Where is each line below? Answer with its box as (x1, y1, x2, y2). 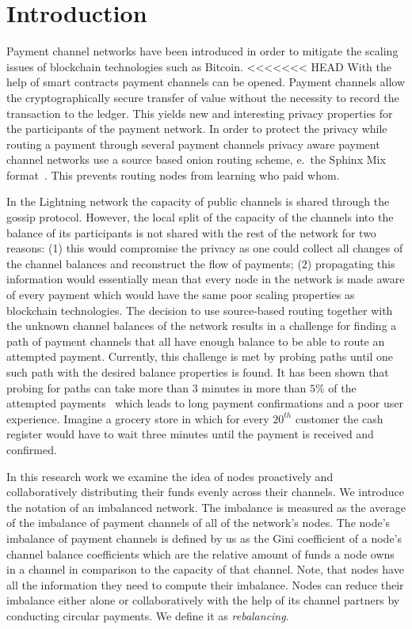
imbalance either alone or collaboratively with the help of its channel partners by (6, 592, 400, 608)
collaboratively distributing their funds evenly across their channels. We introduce (6, 483, 404, 500)
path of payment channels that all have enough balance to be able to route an (6, 332, 385, 349)
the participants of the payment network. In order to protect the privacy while (6, 120, 387, 137)
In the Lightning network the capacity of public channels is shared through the (6, 193, 390, 210)
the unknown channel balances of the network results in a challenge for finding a (6, 317, 397, 334)
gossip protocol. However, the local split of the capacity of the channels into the (6, 209, 394, 225)
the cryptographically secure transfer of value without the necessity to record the (6, 89, 399, 105)
